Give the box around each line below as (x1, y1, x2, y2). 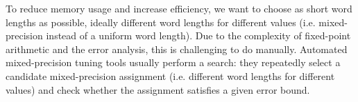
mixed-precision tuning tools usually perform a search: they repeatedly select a (6, 55, 341, 70)
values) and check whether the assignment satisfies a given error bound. (6, 82, 310, 96)
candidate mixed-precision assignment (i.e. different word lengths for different (6, 68, 335, 83)
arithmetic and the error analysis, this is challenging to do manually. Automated (6, 41, 348, 56)
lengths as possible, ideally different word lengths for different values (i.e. (6, 14, 316, 29)
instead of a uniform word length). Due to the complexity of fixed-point (46, 28, 351, 43)
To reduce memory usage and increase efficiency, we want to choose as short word (6, 1, 352, 15)
